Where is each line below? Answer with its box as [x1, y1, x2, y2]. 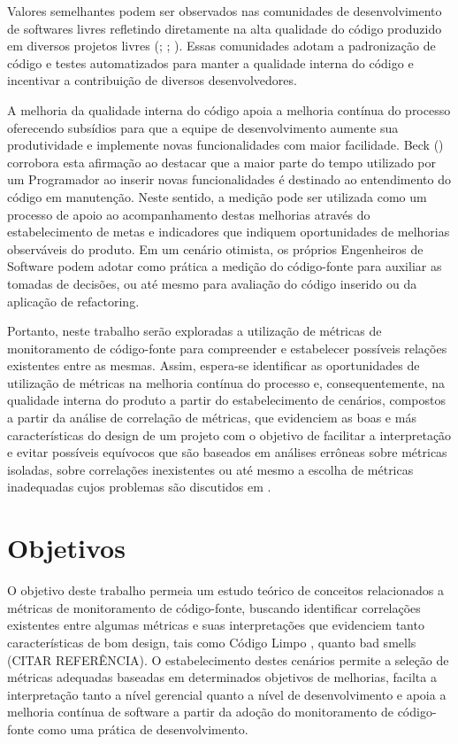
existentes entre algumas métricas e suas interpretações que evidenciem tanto [7, 616, 424, 634]
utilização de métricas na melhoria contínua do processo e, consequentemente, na [7, 373, 446, 391]
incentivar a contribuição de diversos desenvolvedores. [7, 71, 297, 89]
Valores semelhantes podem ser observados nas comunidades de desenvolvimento [7, 2, 442, 19]
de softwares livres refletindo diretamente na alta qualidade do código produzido [7, 19, 442, 37]
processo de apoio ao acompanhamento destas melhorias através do [7, 205, 370, 223]
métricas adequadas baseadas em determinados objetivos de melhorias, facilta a [7, 668, 437, 686]
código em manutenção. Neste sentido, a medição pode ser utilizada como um [7, 187, 427, 205]
